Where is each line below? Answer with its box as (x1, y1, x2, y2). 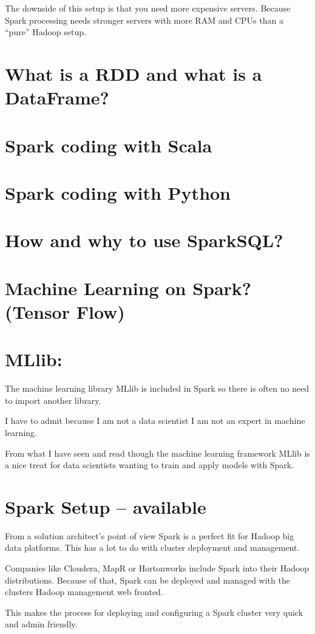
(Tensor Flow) (5, 299, 125, 324)
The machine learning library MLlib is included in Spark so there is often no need (5, 382, 310, 395)
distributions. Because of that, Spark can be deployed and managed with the (5, 573, 290, 586)
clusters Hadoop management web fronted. (5, 585, 163, 598)
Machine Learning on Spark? (5, 275, 252, 300)
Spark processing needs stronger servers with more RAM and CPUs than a (5, 13, 283, 26)
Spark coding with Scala (5, 132, 212, 157)
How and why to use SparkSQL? (5, 228, 283, 253)
